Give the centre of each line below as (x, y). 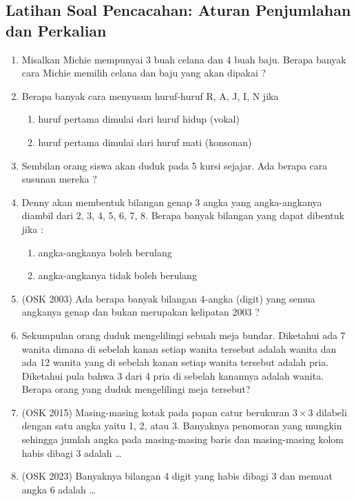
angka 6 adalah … (59, 489)
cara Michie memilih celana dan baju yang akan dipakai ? (144, 73)
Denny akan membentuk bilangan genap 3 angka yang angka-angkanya (172, 202)
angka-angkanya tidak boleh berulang (117, 275)
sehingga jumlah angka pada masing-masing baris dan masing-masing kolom (182, 439)
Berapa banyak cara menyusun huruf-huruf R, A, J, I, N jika (150, 95)
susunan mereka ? (59, 179)
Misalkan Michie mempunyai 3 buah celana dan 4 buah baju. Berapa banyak (184, 59)
